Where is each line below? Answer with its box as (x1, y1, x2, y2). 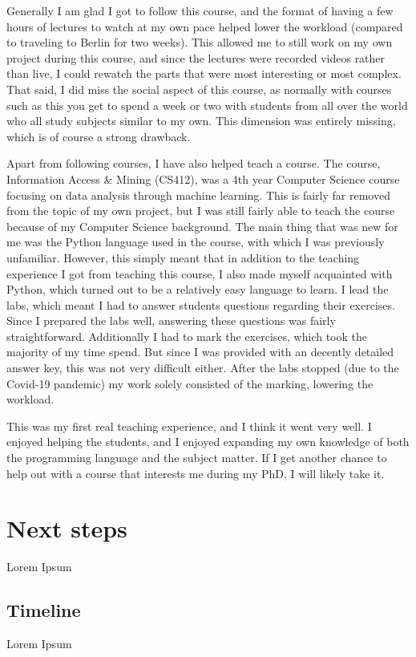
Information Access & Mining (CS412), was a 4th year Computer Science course (6, 170, 400, 187)
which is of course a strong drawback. (6, 128, 191, 144)
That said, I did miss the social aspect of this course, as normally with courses (6, 80, 392, 97)
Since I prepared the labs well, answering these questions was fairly (6, 312, 336, 329)
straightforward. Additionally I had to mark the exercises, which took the (6, 327, 368, 344)
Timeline (6, 598, 81, 623)
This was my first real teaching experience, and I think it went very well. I (6, 417, 372, 434)
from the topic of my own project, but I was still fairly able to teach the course (6, 202, 395, 219)
